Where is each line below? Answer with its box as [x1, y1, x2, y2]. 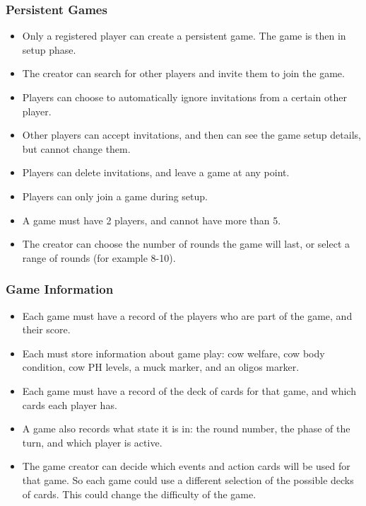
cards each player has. [22, 397, 117, 412]
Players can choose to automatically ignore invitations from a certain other [22, 90, 347, 104]
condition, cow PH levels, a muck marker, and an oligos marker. [22, 360, 300, 374]
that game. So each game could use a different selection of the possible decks [22, 472, 354, 487]
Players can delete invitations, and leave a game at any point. [22, 165, 290, 180]
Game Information [6, 280, 114, 298]
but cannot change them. [22, 141, 131, 156]
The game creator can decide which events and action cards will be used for [22, 459, 350, 473]
